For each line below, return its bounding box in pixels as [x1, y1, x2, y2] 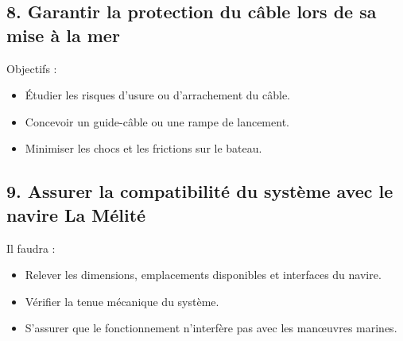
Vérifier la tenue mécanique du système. [25, 293, 219, 309]
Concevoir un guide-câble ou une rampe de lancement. [25, 113, 289, 130]
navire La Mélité [6, 202, 146, 227]
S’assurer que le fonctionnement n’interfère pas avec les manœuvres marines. [25, 320, 397, 336]
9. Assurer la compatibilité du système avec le [6, 179, 393, 203]
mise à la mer [6, 22, 120, 47]
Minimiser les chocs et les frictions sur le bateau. [25, 140, 262, 157]
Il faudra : [6, 239, 56, 256]
